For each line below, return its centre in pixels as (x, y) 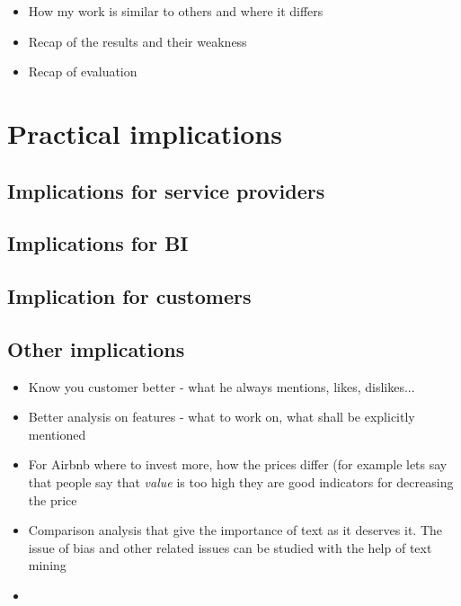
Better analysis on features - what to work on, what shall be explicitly (222, 417)
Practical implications (145, 133)
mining (47, 565)
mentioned (57, 434)
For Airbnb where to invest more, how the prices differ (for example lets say (238, 464)
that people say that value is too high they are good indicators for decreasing (241, 482)
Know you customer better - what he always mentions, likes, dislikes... (222, 386)
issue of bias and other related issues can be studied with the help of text (230, 547)
